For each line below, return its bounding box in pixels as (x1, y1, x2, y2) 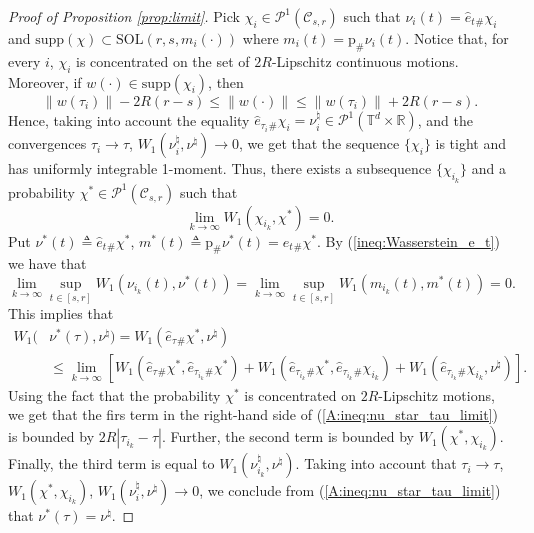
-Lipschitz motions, (378, 384, 495, 405)
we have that (8, 253, 87, 274)
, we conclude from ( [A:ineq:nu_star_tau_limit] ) (199, 480, 501, 501)
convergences (8, 133, 87, 154)
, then (208, 71, 244, 92)
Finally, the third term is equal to (8, 453, 215, 474)
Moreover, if (8, 71, 82, 92)
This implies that (8, 303, 114, 324)
